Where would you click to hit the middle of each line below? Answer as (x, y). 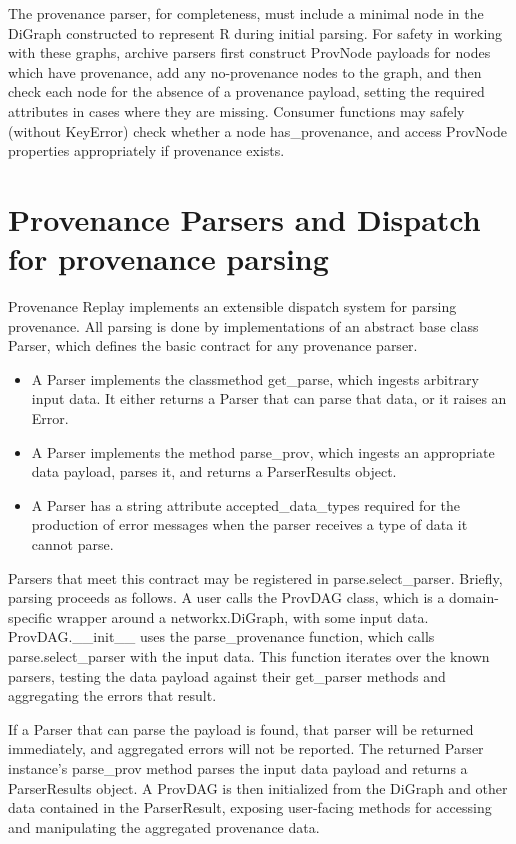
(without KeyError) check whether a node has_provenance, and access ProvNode (258, 130)
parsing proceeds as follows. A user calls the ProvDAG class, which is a (226, 597)
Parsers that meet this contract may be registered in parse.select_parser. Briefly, (255, 577)
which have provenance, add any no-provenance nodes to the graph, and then (245, 71)
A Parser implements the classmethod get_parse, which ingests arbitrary (255, 378)
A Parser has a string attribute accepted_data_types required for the (245, 504)
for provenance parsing (168, 258)
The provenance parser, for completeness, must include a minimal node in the (246, 13)
